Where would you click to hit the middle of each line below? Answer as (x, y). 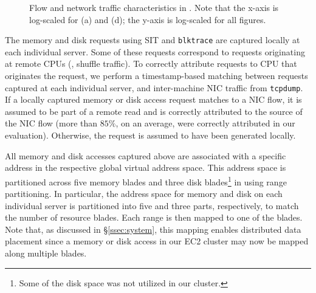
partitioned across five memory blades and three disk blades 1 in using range (146, 181)
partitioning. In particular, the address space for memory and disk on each (144, 194)
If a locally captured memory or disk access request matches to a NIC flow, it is (153, 99)
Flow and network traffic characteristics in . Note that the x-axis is (154, 7)
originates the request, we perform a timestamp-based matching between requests (156, 76)
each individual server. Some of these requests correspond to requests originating (155, 51)
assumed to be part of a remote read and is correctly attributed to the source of (154, 111)
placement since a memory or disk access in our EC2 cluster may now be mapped (157, 241)
